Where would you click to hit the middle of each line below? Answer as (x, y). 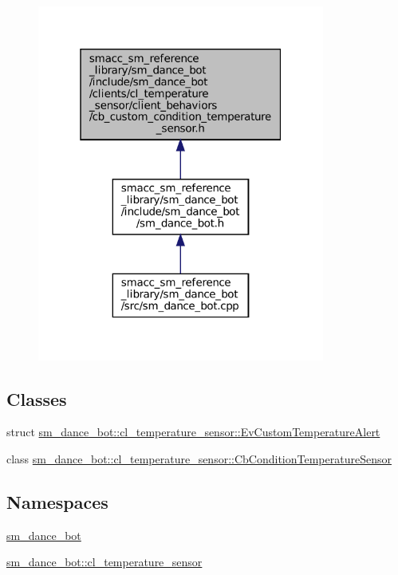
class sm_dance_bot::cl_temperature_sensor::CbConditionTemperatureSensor (199, 459)
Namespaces (57, 501)
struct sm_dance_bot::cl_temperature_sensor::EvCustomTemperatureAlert (193, 432)
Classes (37, 398)
